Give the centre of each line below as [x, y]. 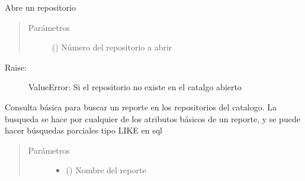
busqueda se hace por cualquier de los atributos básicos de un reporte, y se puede [152, 118]
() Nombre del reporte [106, 170]
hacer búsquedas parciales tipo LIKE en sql [84, 130]
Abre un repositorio [40, 7]
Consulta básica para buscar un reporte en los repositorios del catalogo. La [141, 107]
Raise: [16, 67]
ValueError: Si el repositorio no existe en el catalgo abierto [135, 87]
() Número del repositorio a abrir [112, 47]
